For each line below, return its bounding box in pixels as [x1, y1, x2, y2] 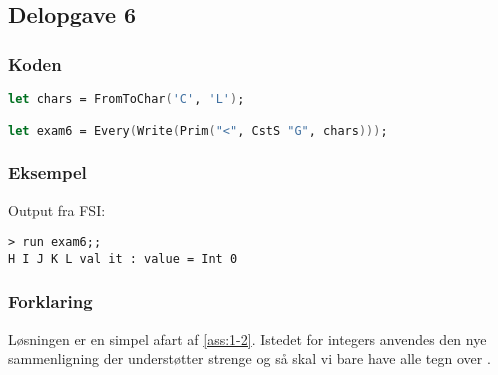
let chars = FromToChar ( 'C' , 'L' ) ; [8, 92, 245, 106]
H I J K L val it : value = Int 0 [8, 251, 238, 266]
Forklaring [8, 289, 93, 314]
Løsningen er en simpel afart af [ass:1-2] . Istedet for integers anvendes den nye [8, 328, 487, 349]
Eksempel [8, 160, 87, 185]
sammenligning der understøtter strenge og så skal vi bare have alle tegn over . [8, 348, 491, 369]
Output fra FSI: [8, 199, 106, 220]
